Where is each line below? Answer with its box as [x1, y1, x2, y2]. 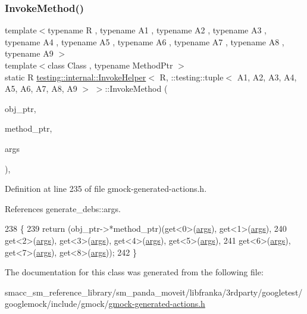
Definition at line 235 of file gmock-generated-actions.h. [5, 182, 207, 195]
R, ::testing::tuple [159, 70, 224, 83]
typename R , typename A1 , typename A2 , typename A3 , [48, 24, 267, 36]
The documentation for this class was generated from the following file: [5, 266, 264, 278]
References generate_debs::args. [5, 202, 121, 214]
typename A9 [5, 47, 54, 60]
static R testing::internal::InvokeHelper [5, 70, 146, 83]
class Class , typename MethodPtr [48, 59, 173, 71]
